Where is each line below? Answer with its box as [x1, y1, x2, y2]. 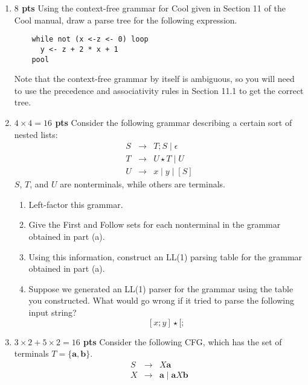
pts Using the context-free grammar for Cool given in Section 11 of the [22, 2, 286, 14]
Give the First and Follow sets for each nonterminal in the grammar [28, 218, 281, 231]
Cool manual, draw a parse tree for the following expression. [14, 13, 237, 26]
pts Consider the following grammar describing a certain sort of [55, 116, 292, 128]
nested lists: [14, 128, 58, 140]
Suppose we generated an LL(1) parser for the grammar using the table [28, 282, 294, 295]
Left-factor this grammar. [28, 198, 123, 210]
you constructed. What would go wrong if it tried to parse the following [28, 294, 294, 307]
